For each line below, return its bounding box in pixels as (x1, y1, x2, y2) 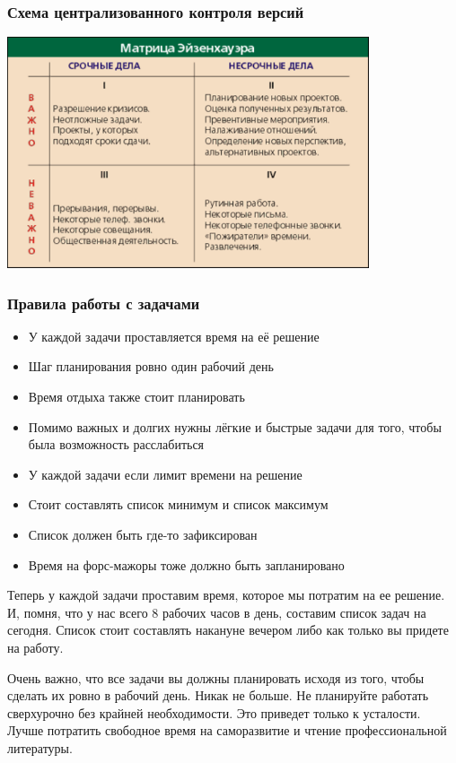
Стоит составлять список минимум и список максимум (28, 495, 329, 514)
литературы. (7, 738, 73, 757)
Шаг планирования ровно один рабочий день (28, 357, 274, 376)
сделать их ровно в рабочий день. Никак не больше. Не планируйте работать (7, 686, 429, 705)
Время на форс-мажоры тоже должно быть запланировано (28, 555, 345, 574)
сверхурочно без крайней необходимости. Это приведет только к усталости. (7, 703, 421, 722)
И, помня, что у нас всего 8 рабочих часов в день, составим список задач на (7, 603, 426, 621)
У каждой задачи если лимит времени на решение (28, 464, 303, 483)
